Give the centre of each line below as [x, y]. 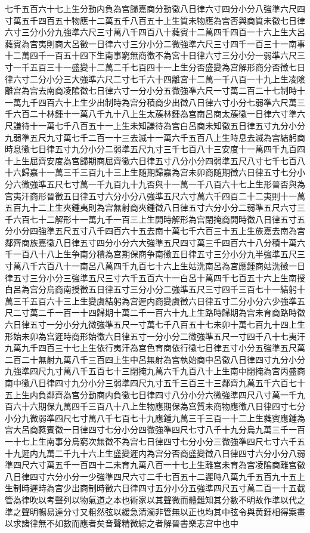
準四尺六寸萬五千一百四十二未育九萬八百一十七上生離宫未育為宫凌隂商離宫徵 [155, 465]
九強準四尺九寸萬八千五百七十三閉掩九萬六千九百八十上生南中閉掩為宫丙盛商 [155, 371]
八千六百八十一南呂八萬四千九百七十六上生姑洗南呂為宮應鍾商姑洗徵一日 [163, 266]
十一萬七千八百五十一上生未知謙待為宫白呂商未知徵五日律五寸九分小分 [167, 125]
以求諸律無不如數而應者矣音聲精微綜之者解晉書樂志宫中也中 [122, 523]
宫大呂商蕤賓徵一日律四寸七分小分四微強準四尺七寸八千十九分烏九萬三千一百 [155, 429]
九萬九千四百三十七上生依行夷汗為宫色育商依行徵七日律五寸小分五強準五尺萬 [155, 348]
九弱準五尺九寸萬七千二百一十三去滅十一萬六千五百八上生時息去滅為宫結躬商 [155, 137]
